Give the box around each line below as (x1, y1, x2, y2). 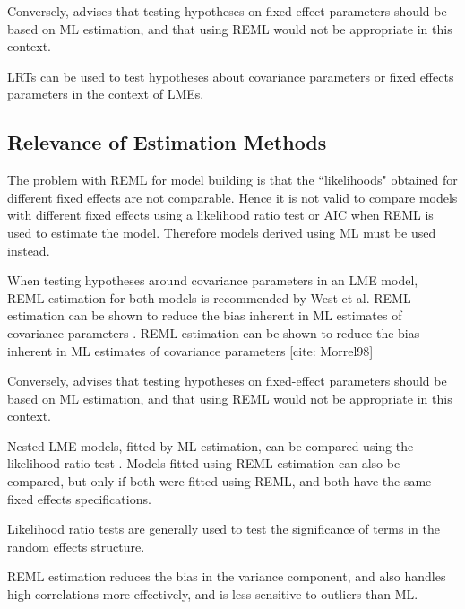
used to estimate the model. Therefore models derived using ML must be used (7, 222, 436, 241)
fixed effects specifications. (7, 489, 151, 508)
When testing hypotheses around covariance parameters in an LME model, (7, 271, 418, 290)
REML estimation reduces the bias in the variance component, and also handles (7, 567, 446, 586)
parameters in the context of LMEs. (7, 84, 204, 103)
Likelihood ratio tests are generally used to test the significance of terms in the (7, 519, 440, 538)
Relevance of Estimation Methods (7, 128, 327, 156)
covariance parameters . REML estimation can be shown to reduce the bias (7, 323, 420, 342)
